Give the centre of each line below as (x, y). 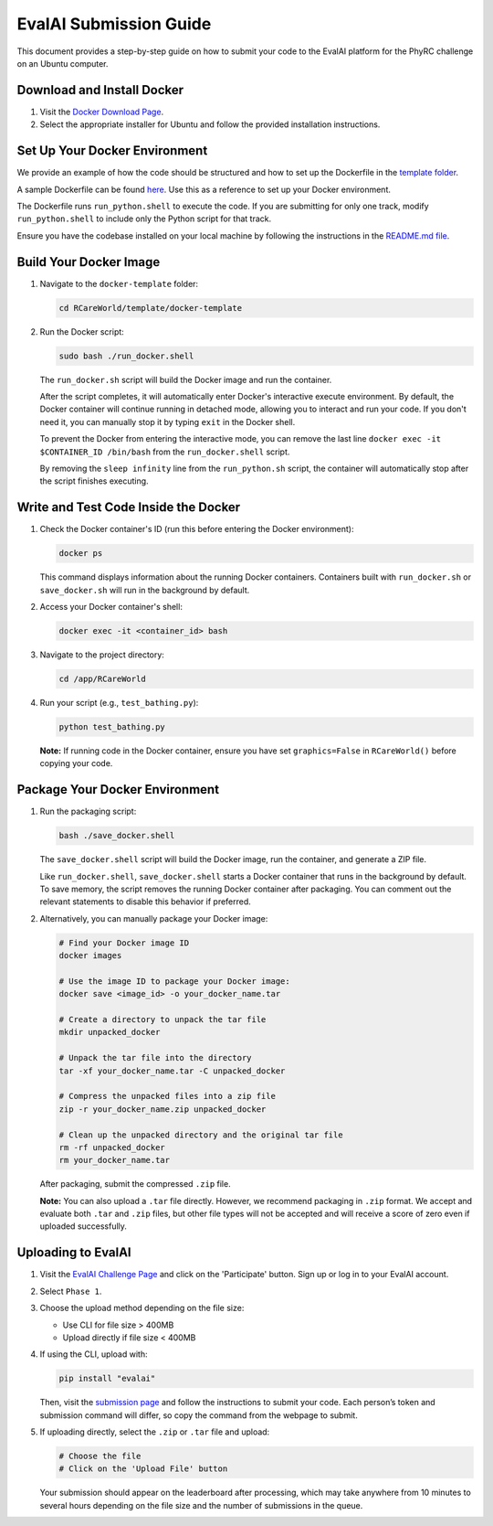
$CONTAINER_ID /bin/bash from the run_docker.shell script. (165, 452)
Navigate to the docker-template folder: (119, 283)
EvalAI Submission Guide (114, 24)
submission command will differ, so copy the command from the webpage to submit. (199, 1415)
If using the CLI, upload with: (94, 1354)
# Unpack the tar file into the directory (155, 1058)
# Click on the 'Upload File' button (143, 1469)
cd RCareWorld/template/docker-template (150, 308)
